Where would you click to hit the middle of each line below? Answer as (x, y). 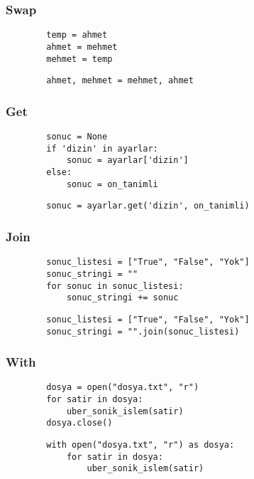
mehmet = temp (79, 59)
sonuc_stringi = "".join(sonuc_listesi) (143, 331)
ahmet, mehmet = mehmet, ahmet (120, 81)
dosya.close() (79, 423)
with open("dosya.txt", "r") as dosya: (140, 445)
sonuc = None (77, 137)
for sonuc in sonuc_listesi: (115, 286)
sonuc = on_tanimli (112, 184)
